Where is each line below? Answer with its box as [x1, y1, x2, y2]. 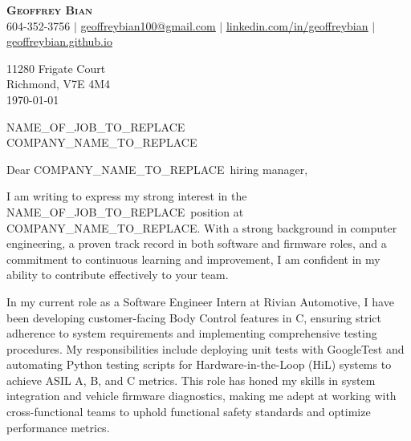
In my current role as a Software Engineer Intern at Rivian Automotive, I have [6, 293, 394, 310]
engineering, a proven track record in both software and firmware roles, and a [6, 235, 387, 252]
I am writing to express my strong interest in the [6, 188, 247, 204]
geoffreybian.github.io [6, 33, 112, 50]
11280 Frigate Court [6, 59, 106, 76]
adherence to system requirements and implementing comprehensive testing [6, 325, 377, 342]
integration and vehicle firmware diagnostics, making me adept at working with [6, 387, 397, 404]
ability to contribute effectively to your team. [6, 266, 229, 283]
